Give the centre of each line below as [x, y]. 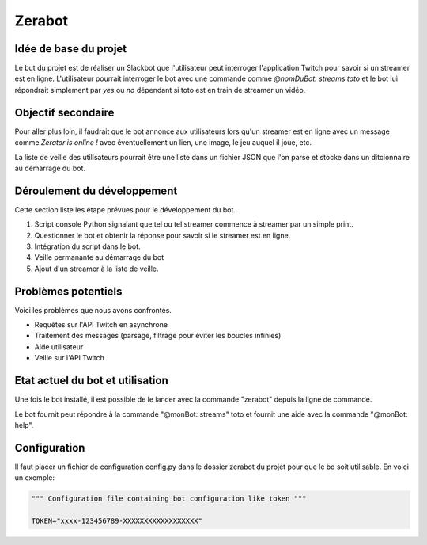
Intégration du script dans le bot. [88, 246]
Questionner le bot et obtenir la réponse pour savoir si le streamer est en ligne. [162, 235]
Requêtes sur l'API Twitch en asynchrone [101, 325]
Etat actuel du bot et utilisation [92, 381]
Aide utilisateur [59, 347]
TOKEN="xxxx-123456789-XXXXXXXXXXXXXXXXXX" [117, 521]
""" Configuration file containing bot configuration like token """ [169, 499]
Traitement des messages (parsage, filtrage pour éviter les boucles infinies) [158, 336]
